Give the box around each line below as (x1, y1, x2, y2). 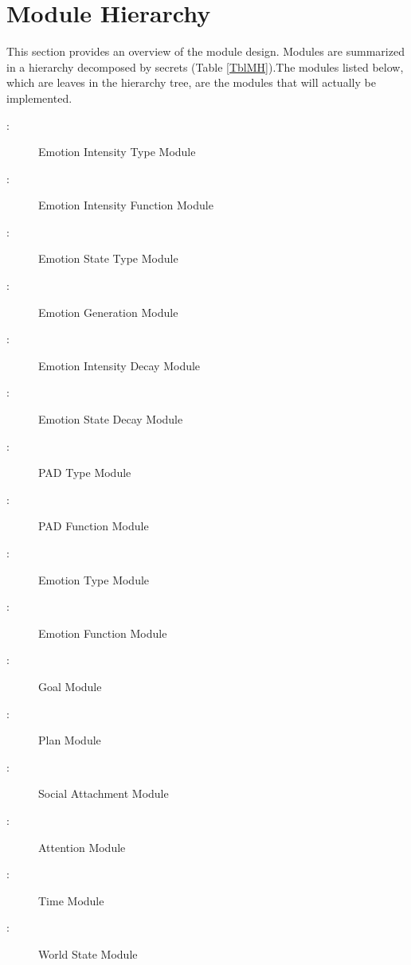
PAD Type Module (38, 464, 131, 481)
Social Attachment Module (38, 785, 169, 802)
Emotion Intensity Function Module (38, 197, 213, 213)
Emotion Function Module (38, 624, 167, 641)
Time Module (38, 892, 104, 908)
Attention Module (38, 838, 126, 855)
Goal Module (38, 678, 102, 694)
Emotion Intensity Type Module (38, 143, 196, 160)
